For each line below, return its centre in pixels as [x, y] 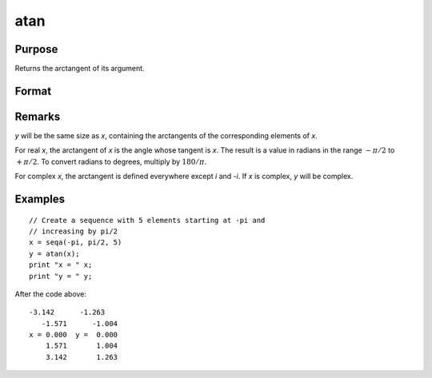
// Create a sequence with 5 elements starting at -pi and [147, 220]
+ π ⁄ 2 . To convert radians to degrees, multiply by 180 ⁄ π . [112, 161]
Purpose [36, 49]
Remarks [38, 116]
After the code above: [51, 294]
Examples [40, 199]
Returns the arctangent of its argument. [80, 69]
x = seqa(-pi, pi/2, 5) [76, 243]
